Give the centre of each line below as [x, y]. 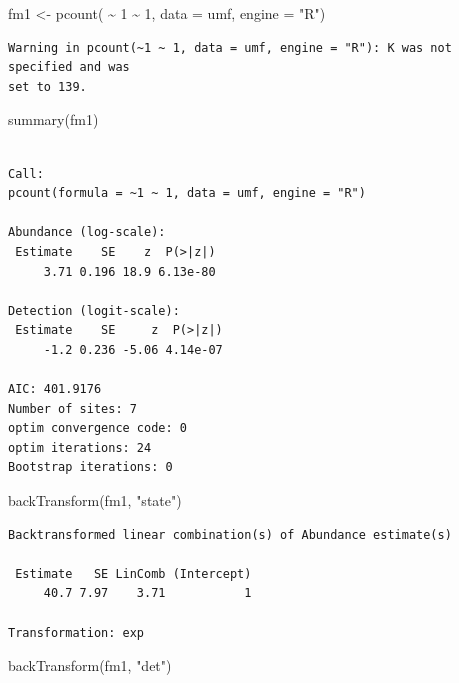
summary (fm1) [53, 119]
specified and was [69, 67]
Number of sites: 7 [72, 408]
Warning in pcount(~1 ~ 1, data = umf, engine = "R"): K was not [230, 47]
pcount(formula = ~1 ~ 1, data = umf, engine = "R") [187, 193]
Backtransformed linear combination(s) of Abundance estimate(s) [230, 534]
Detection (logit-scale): [94, 310]
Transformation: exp [76, 632]
